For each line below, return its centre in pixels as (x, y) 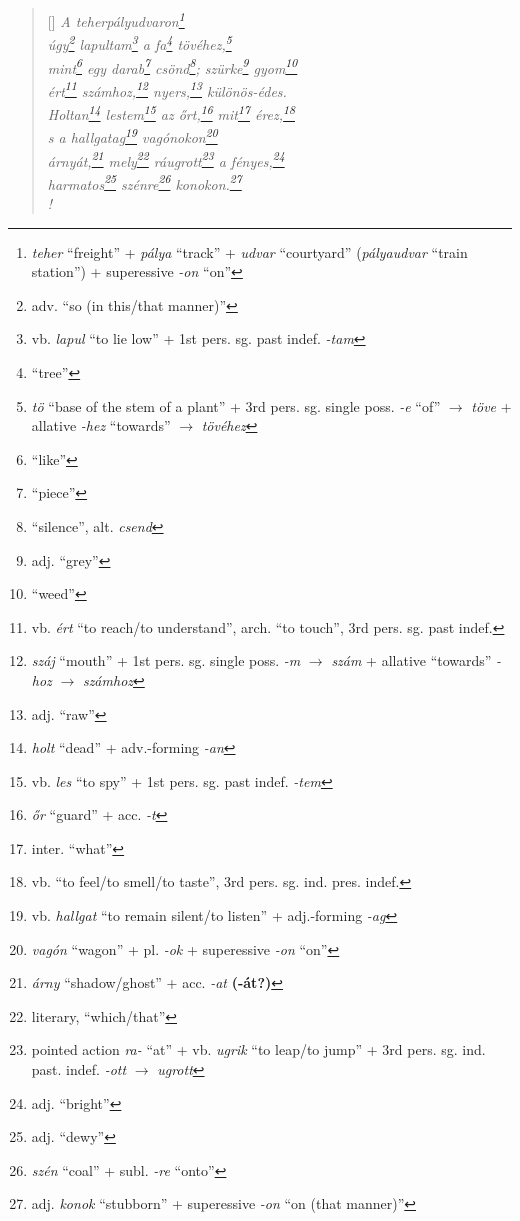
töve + (491, 405)
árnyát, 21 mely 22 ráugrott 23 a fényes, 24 (166, 159)
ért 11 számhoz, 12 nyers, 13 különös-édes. (167, 89)
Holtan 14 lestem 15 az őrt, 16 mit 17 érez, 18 (171, 112)
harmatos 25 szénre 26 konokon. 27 (144, 182)
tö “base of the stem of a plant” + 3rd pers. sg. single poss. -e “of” (236, 405)
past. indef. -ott (79, 1069)
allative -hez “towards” (101, 425)
